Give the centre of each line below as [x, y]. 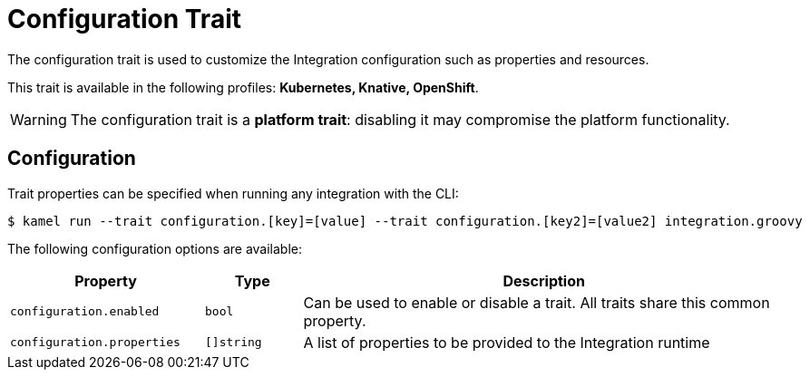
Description [544, 280]
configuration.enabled [85, 312]
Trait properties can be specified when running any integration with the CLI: [233, 193]
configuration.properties [95, 343]
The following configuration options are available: [155, 248]
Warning [39, 119]
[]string [234, 343]
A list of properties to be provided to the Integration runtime [507, 342]
